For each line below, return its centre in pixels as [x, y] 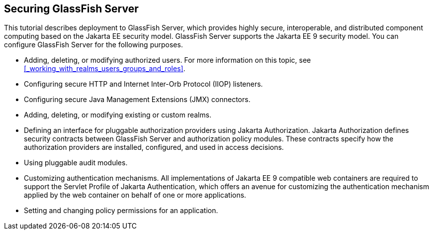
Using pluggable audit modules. [76, 163]
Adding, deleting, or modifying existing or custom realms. [118, 115]
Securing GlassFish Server [71, 9]
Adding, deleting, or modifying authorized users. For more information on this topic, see [168, 60]
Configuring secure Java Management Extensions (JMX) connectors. [137, 100]
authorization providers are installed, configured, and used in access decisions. [154, 147]
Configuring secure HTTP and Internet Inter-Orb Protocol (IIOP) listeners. [143, 84]
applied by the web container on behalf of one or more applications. [135, 195]
